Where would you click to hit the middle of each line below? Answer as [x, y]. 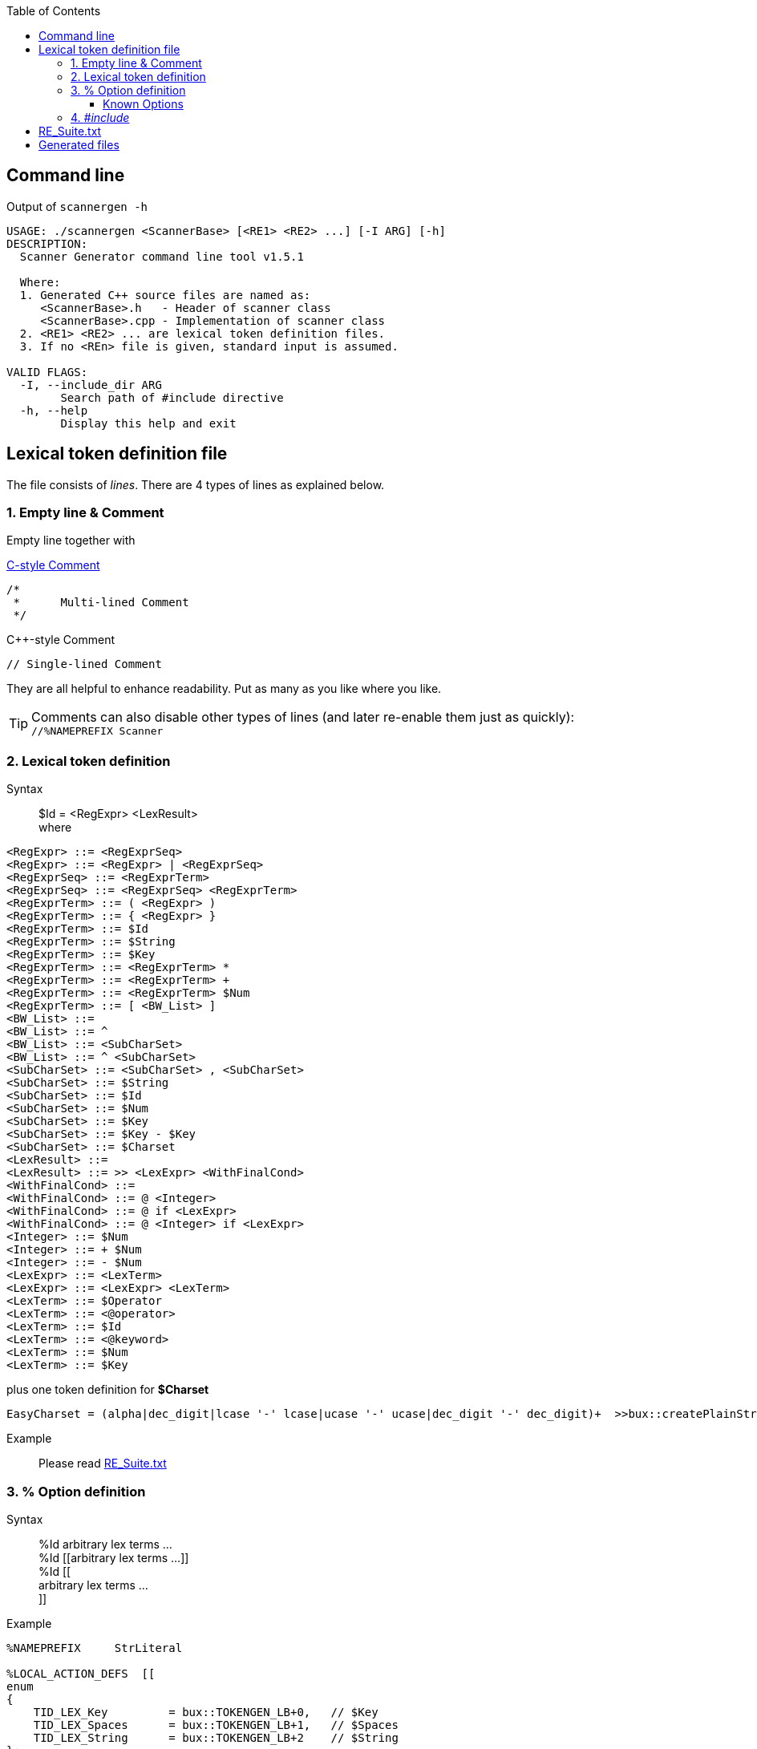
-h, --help [54, 410]
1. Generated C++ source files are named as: [165, 295]
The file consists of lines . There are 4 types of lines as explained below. [196, 484]
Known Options [143, 104]
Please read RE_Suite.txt [103, 1464]
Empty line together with [71, 540]
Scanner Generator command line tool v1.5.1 [162, 256]
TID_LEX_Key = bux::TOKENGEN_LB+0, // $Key [206, 1712]
